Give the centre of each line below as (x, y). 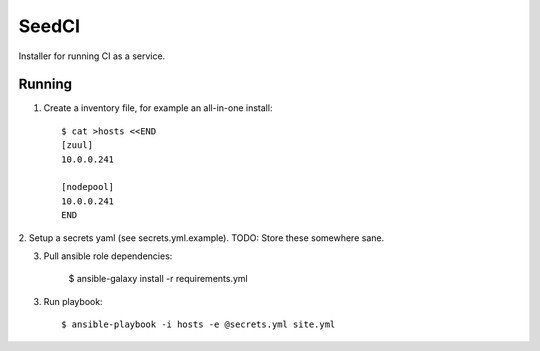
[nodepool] (88, 187)
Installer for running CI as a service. (92, 56)
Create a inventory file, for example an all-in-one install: (158, 108)
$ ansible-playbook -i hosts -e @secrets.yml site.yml (198, 324)
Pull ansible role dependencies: (108, 256)
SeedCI (49, 26)
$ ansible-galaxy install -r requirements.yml (158, 279)
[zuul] (77, 145)
